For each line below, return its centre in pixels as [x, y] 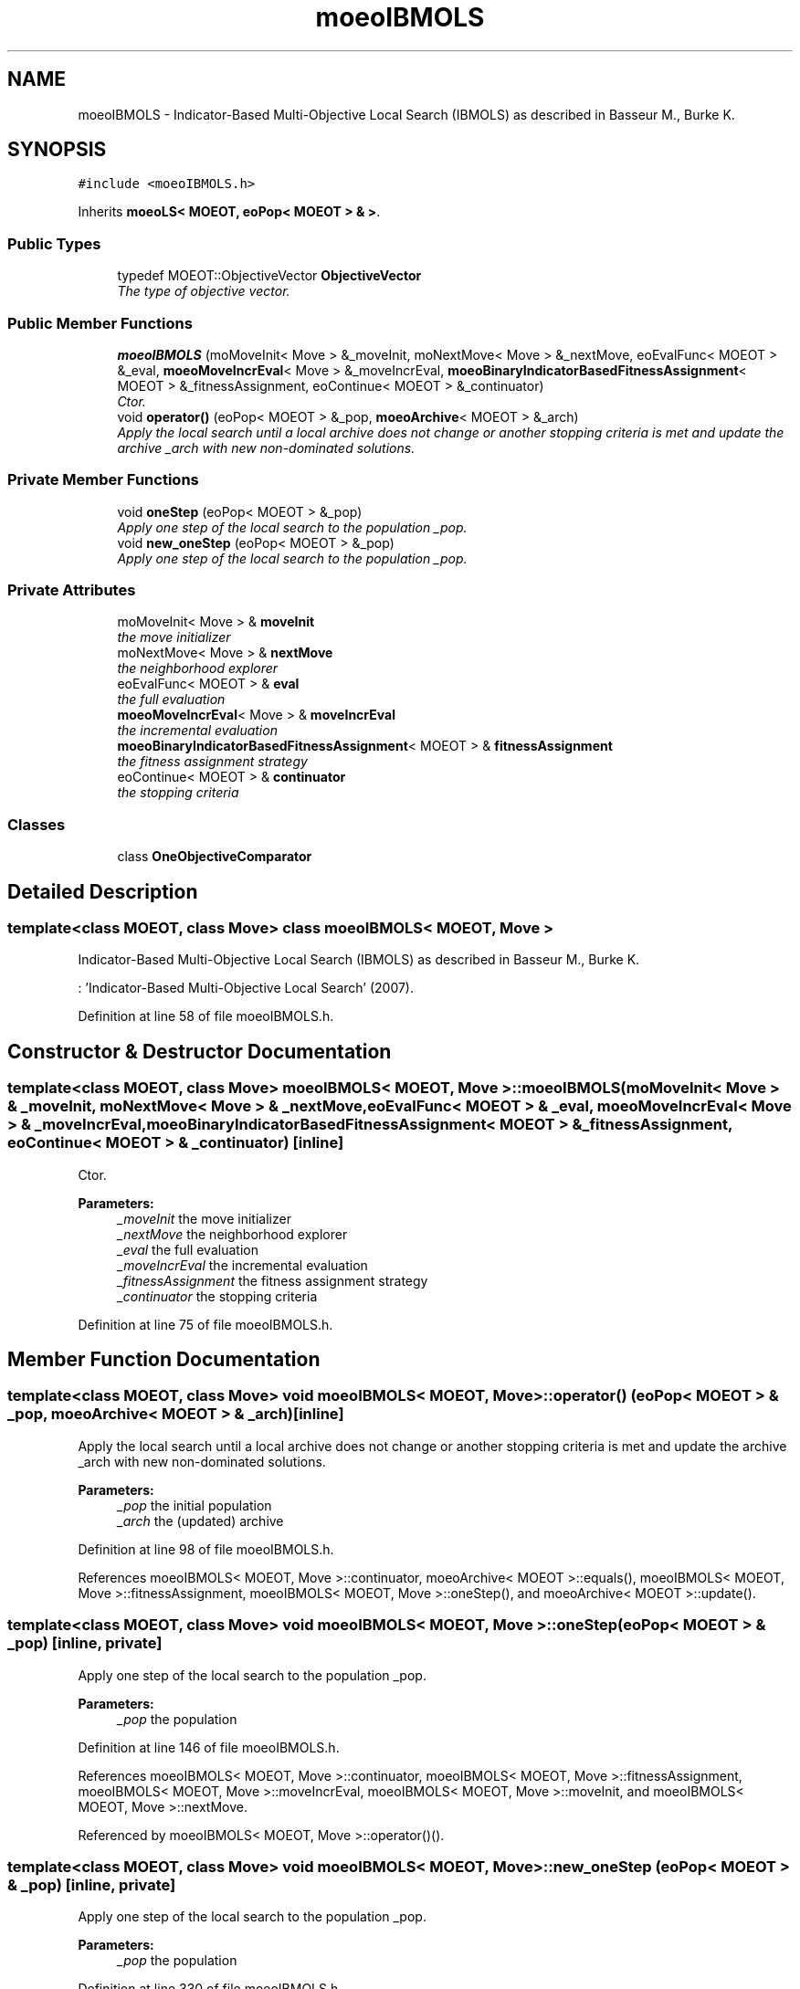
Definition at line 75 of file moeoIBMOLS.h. [205, 1324]
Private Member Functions [103, 480]
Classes [37, 824]
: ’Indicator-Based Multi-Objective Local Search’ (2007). [246, 988]
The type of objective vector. [204, 291]
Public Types [54, 243]
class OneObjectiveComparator [215, 857]
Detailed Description [103, 891]
